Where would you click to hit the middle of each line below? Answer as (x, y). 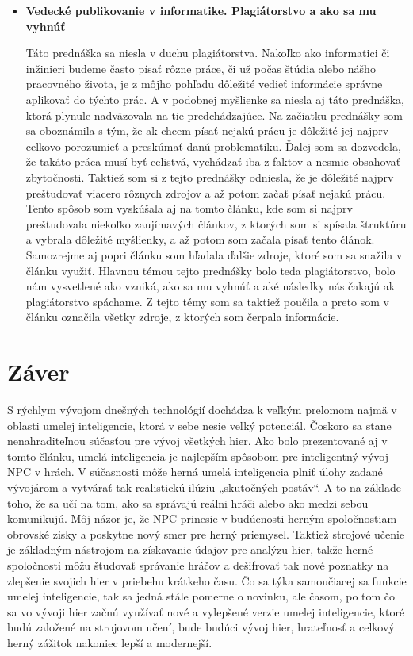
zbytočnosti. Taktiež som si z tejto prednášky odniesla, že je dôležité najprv (210, 176)
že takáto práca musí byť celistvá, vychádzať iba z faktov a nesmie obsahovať (213, 161)
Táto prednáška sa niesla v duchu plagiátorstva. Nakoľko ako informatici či (208, 53)
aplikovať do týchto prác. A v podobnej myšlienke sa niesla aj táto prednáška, (215, 99)
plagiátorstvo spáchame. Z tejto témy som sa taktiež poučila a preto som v (207, 301)
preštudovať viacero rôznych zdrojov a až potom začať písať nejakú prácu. (206, 192)
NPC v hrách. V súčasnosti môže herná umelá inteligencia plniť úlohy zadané (195, 472)
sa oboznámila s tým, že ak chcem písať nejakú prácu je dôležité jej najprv (207, 130)
